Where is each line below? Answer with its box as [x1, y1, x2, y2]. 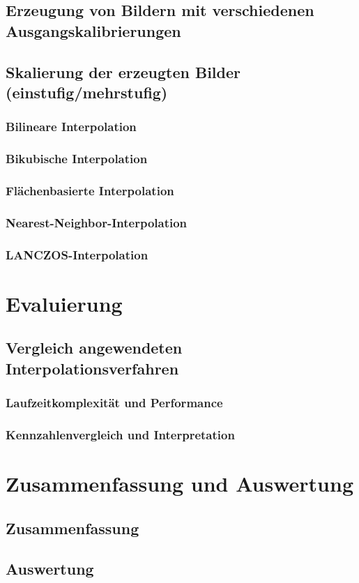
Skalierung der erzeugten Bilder [6, 61, 241, 82]
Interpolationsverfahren [6, 357, 179, 379]
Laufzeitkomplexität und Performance [6, 394, 223, 411]
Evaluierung [6, 289, 123, 317]
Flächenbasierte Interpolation [6, 181, 174, 199]
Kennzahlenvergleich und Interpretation [6, 425, 235, 443]
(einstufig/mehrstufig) [6, 81, 168, 103]
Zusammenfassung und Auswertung [6, 469, 353, 497]
